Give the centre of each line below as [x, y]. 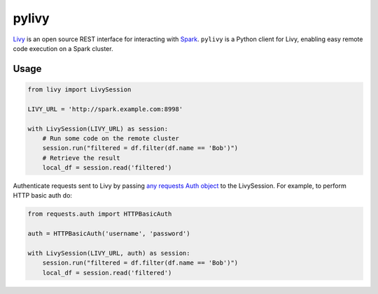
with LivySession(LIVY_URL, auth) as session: [109, 253]
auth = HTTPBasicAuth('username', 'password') [109, 234]
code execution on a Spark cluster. [63, 48]
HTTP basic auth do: [43, 196]
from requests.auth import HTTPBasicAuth [100, 214]
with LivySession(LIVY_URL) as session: [98, 128]
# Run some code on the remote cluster [111, 138]
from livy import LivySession [79, 89]
